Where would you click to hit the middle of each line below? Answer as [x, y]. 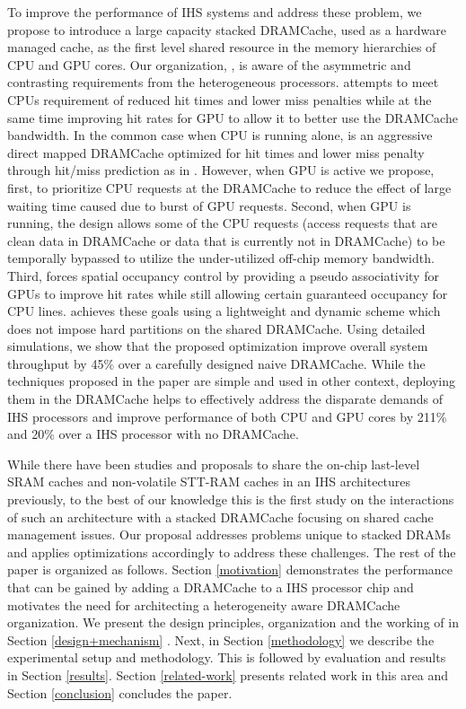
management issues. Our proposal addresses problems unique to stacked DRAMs [229, 534]
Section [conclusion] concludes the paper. [120, 692]
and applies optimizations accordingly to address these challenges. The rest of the [232, 551]
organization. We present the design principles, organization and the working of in [233, 622]
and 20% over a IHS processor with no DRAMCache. [153, 434]
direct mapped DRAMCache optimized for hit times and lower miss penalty [216, 152]
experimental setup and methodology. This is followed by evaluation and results [227, 657]
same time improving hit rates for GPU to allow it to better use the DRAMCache [233, 117]
